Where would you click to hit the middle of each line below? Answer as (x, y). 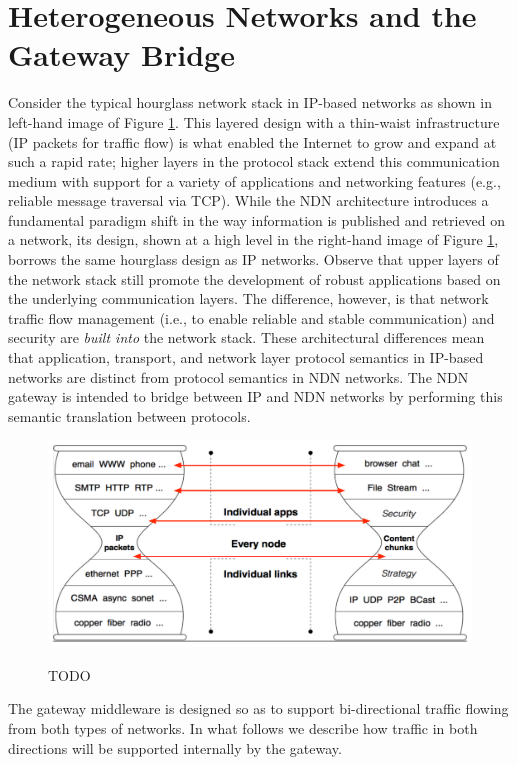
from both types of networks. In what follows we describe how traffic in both (243, 728)
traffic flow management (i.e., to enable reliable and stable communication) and (251, 317)
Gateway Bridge (121, 54)
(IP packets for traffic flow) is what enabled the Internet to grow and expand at (252, 141)
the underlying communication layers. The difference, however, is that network (248, 298)
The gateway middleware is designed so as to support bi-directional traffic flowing (258, 708)
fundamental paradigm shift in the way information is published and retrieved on (257, 219)
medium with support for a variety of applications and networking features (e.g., (254, 180)
